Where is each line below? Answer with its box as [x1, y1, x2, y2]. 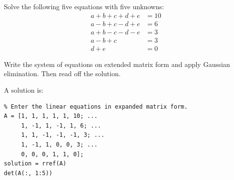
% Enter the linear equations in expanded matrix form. [4, 103, 188, 110]
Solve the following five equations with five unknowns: [4, 1, 164, 11]
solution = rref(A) [4, 160, 66, 167]
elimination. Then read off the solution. [4, 68, 121, 79]
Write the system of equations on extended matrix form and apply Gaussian [4, 59, 230, 69]
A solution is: [4, 84, 44, 95]
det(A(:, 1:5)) [4, 169, 53, 177]
